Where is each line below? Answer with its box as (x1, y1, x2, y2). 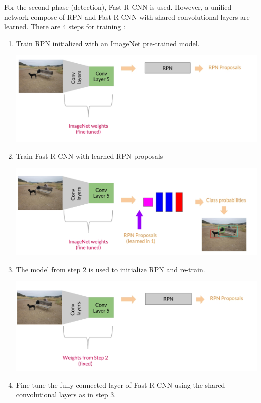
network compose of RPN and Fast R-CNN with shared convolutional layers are (4, 11, 250, 22)
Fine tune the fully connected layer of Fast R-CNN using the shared (16, 379, 225, 390)
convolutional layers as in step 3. (16, 389, 116, 400)
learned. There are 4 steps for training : (4, 21, 125, 32)
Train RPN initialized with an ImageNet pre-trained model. (16, 38, 200, 48)
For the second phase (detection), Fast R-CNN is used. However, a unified (4, 2, 232, 12)
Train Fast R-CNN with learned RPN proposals (16, 150, 163, 161)
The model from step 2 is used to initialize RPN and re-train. (16, 264, 205, 274)
